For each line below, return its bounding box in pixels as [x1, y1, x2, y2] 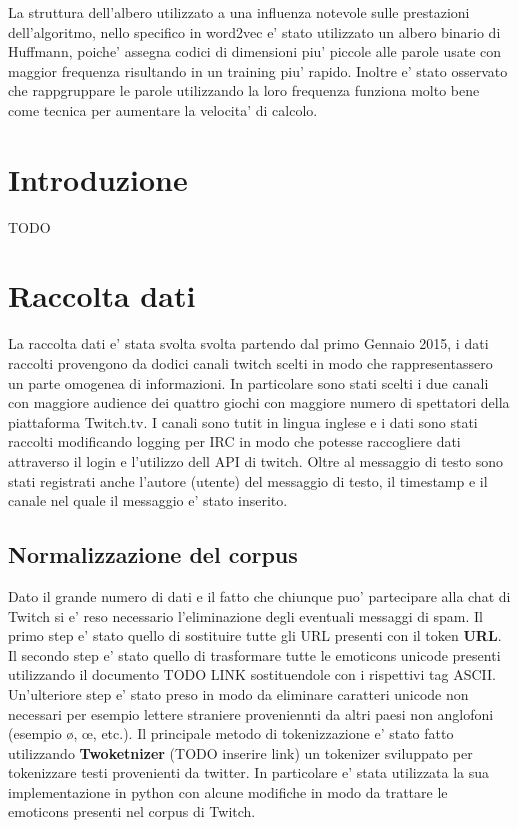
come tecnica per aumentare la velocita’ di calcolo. [8, 99, 318, 120]
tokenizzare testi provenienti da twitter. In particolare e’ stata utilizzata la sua [8, 762, 490, 783]
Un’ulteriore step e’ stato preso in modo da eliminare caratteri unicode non [8, 683, 469, 704]
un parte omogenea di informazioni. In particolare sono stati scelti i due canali [8, 372, 489, 393]
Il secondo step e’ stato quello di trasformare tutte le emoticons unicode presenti [8, 644, 501, 665]
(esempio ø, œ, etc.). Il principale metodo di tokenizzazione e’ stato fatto [8, 723, 454, 744]
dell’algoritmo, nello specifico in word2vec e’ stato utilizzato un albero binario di [8, 21, 501, 42]
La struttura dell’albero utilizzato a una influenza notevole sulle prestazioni [8, 2, 470, 22]
